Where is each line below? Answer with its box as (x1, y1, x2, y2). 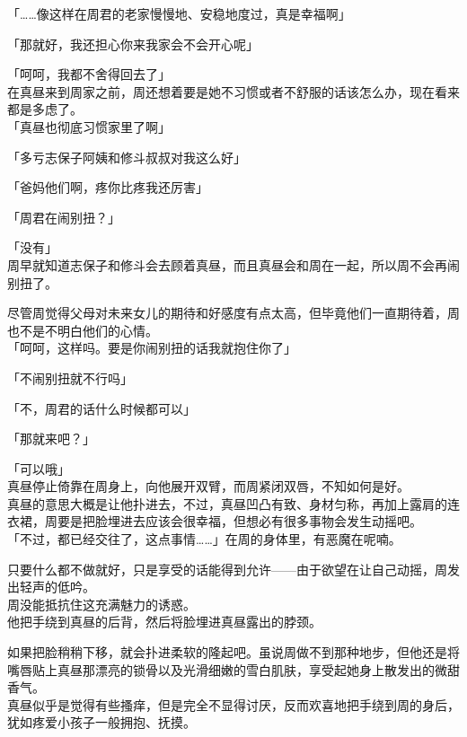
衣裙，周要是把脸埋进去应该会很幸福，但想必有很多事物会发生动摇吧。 (7, 512, 422, 531)
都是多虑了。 (7, 100, 83, 118)
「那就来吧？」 (7, 429, 95, 448)
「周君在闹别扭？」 (7, 207, 120, 226)
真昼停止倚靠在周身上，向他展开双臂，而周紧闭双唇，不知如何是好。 (7, 477, 410, 496)
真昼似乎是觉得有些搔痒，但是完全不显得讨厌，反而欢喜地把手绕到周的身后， (7, 695, 460, 714)
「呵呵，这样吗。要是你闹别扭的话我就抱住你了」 (7, 338, 296, 357)
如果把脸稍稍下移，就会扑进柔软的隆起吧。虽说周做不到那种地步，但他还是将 (7, 643, 460, 662)
